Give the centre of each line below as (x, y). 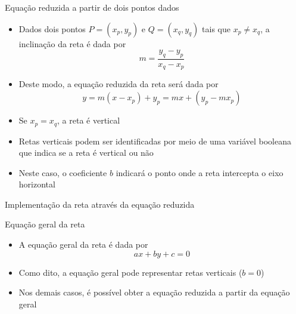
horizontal (37, 184)
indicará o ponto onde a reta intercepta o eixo (200, 172)
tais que (216, 28)
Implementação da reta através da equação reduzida (100, 204)
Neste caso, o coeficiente (63, 172)
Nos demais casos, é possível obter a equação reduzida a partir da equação (154, 292)
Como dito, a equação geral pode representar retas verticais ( (130, 272)
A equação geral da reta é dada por (83, 244)
